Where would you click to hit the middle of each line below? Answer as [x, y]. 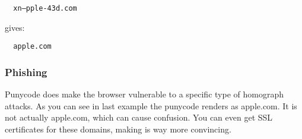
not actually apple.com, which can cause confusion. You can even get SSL [139, 117]
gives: [15, 27]
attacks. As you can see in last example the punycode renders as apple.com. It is [151, 105]
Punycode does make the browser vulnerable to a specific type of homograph [144, 94]
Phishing [26, 72]
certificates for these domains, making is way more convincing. [118, 129]
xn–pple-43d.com [45, 8]
